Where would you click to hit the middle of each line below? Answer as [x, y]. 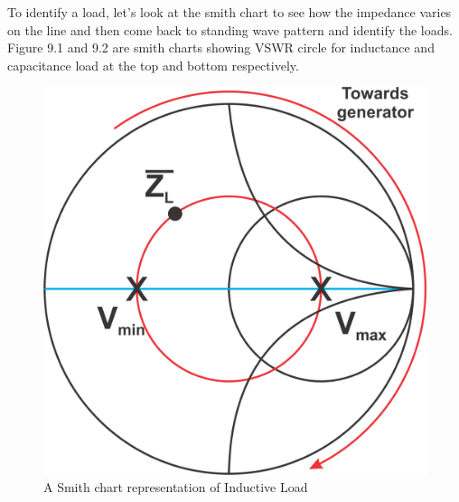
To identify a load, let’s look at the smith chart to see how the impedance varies [229, 12]
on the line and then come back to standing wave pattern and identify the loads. [230, 29]
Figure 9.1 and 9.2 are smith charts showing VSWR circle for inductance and [221, 47]
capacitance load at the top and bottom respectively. [153, 65]
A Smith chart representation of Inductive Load [176, 487]
